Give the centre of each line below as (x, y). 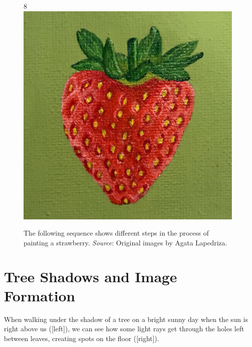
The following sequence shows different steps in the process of (116, 233)
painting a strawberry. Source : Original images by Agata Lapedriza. (126, 242)
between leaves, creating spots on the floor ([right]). (82, 338)
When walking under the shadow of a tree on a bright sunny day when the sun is (126, 319)
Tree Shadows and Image (91, 276)
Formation (40, 295)
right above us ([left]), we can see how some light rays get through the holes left (124, 329)
